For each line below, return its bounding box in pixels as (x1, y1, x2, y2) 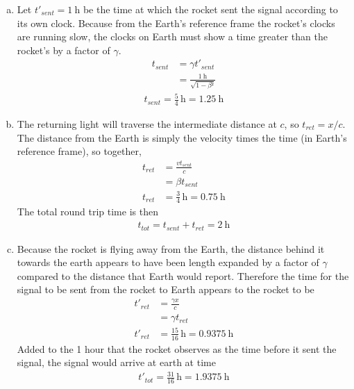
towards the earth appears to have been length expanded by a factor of (17, 255, 319, 270)
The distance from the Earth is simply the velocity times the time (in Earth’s (17, 130, 347, 144)
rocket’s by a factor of (17, 42, 110, 57)
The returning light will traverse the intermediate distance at (17, 117, 277, 131)
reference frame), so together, (17, 144, 142, 158)
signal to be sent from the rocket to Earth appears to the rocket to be (17, 282, 314, 297)
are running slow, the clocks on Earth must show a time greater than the (17, 29, 328, 44)
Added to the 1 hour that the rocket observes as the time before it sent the (17, 341, 337, 356)
